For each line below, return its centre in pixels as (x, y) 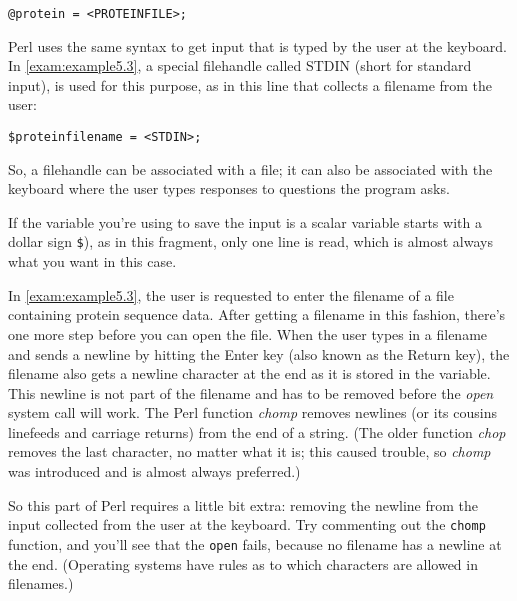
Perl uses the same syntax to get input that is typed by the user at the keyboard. (257, 45)
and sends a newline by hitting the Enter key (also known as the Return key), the (259, 353)
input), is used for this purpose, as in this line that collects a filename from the (250, 84)
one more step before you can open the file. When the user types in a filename (248, 333)
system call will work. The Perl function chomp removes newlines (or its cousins (252, 412)
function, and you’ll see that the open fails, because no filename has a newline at (255, 543)
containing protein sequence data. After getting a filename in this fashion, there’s (257, 314)
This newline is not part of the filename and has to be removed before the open (251, 392)
